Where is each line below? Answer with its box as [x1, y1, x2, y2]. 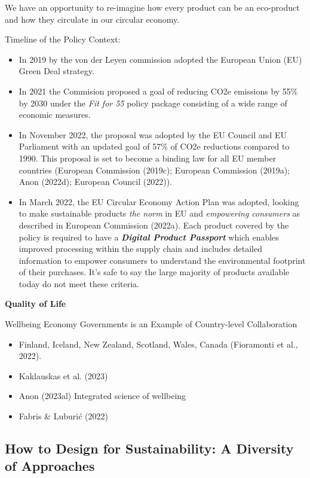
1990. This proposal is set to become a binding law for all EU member [19, 151, 277, 164]
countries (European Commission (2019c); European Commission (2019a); [19, 163, 290, 176]
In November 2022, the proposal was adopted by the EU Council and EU [19, 128, 287, 141]
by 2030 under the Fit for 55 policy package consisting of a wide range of [19, 96, 287, 109]
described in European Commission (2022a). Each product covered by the [19, 218, 289, 231]
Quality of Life [5, 297, 66, 310]
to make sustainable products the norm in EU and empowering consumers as [19, 207, 300, 220]
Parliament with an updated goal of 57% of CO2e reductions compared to [19, 140, 290, 153]
